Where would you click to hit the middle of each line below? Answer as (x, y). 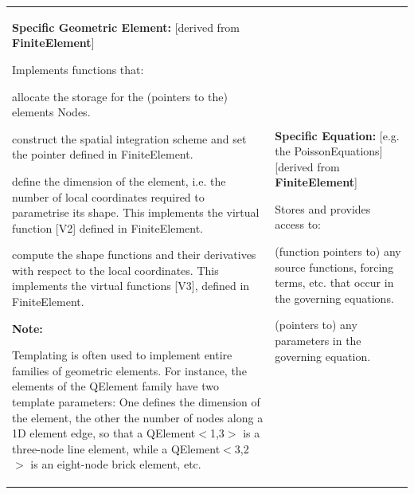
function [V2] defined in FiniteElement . (108, 227)
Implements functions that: (78, 69)
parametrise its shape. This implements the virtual (136, 212)
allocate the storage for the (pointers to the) (120, 96)
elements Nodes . (51, 112)
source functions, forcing (334, 267)
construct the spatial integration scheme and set (129, 138)
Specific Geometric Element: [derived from (126, 27)
